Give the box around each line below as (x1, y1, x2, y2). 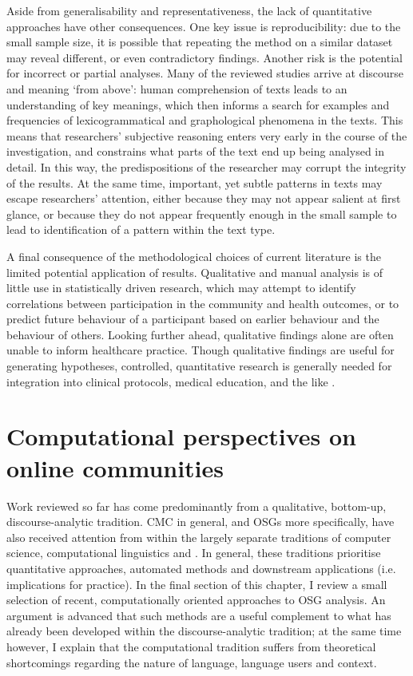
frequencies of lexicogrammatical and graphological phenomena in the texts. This (6, 112, 403, 128)
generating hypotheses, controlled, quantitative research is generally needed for (6, 358, 392, 374)
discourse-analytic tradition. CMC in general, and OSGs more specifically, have (6, 513, 395, 530)
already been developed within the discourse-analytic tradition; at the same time (6, 623, 402, 639)
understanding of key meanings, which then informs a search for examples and (6, 96, 390, 113)
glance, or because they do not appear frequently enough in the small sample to (6, 205, 397, 222)
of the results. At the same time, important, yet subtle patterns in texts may (6, 174, 383, 191)
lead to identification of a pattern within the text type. (6, 221, 276, 238)
